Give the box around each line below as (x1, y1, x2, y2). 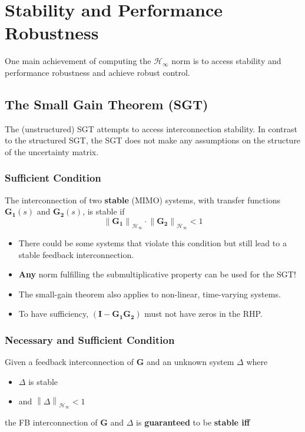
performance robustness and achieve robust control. (5, 66, 190, 78)
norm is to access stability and (171, 55, 281, 67)
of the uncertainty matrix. (5, 145, 99, 158)
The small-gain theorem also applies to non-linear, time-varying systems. (18, 287, 281, 300)
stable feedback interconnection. (18, 248, 134, 260)
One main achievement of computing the (5, 55, 151, 67)
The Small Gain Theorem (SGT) (5, 95, 208, 113)
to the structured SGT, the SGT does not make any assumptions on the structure (5, 134, 301, 146)
